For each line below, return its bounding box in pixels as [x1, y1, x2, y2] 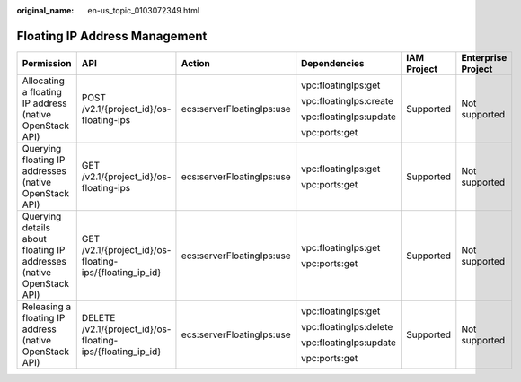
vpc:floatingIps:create [301, 94, 394, 107]
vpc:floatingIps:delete [301, 320, 393, 333]
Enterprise [461, 51, 508, 64]
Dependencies [301, 56, 365, 69]
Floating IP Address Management [16, 28, 208, 44]
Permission [22, 56, 72, 69]
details [22, 221, 51, 233]
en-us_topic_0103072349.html [87, 5, 200, 15]
